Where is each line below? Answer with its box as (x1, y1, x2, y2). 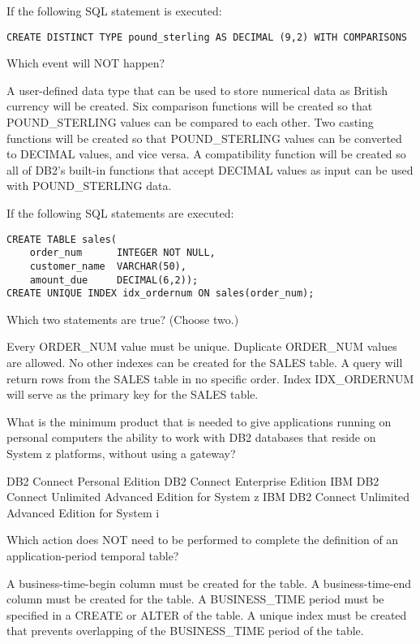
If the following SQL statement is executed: (6, 2, 222, 19)
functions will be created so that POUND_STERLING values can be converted (6, 129, 402, 146)
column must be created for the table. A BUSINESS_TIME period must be (6, 590, 384, 607)
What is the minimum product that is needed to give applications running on (6, 413, 392, 430)
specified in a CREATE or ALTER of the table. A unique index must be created (6, 606, 407, 623)
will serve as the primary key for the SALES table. (6, 386, 259, 403)
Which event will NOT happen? (6, 54, 165, 71)
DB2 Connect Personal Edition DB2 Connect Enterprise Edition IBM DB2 (6, 472, 379, 489)
